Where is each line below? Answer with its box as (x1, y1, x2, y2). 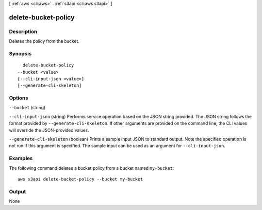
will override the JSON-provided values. (9, 127, 89, 133)
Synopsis (9, 50, 32, 57)
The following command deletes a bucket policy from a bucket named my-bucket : (9, 165, 174, 171)
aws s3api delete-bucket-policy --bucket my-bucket (17, 176, 143, 182)
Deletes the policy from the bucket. (9, 38, 80, 44)
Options (9, 95, 29, 101)
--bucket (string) (9, 105, 46, 111)
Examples (9, 155, 33, 162)
